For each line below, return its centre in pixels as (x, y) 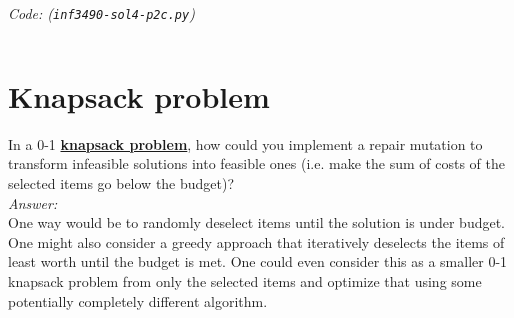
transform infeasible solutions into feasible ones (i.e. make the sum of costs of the (256, 163)
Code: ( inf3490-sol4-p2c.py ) (101, 13)
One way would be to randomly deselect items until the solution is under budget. (256, 222)
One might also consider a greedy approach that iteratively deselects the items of (256, 241)
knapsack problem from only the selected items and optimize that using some (245, 280)
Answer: (33, 202)
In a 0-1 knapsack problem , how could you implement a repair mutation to (245, 143)
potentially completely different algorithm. (138, 300)
